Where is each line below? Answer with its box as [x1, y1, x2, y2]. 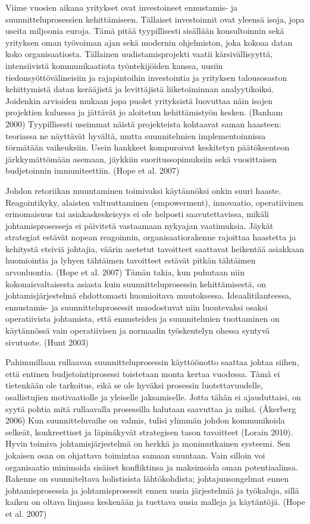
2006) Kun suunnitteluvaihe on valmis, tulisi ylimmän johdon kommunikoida [5, 414, 285, 426]
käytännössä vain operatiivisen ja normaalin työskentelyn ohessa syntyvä [5, 324, 270, 337]
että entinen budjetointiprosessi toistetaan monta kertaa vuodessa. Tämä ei [5, 367, 280, 379]
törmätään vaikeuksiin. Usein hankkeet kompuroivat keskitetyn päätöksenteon [5, 141, 290, 153]
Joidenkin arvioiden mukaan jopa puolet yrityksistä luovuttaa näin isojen [5, 94, 273, 106]
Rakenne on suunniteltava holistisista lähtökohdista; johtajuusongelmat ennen [5, 472, 289, 485]
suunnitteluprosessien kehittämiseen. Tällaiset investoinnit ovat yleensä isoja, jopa [5, 12, 305, 25]
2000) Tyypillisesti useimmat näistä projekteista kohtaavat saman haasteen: [5, 117, 281, 130]
